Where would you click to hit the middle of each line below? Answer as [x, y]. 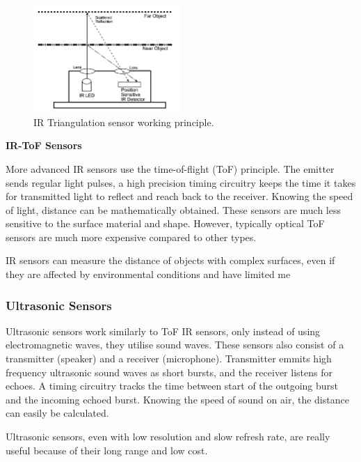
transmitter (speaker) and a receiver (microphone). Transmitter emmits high [169, 359]
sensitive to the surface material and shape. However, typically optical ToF [165, 223]
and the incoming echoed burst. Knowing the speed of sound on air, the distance [177, 399]
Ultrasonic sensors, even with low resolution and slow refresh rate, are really [168, 437]
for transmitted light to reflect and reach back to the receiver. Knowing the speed [179, 196]
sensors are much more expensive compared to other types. [131, 237]
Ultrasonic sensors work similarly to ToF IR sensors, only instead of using [163, 331]
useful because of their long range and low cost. [107, 450]
